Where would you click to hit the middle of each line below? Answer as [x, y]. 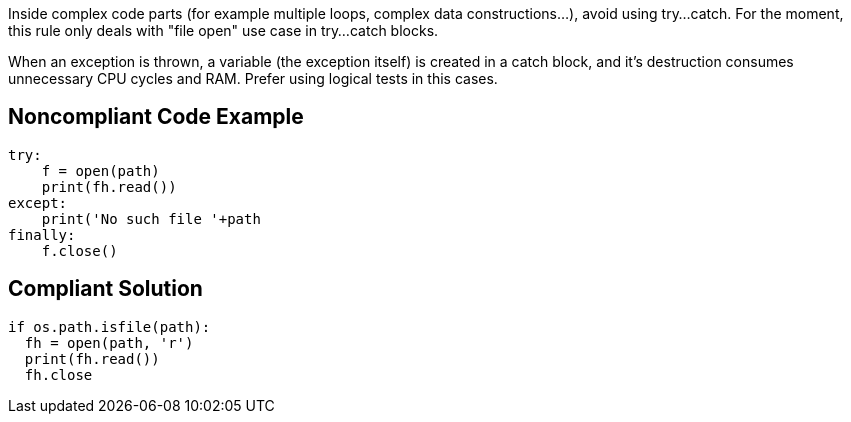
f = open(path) [100, 170]
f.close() [79, 250]
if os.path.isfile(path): [109, 326]
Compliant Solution [105, 289]
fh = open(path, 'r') [109, 342]
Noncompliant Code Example [156, 117]
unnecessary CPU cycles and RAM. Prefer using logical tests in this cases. [253, 78]
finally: [42, 234]
